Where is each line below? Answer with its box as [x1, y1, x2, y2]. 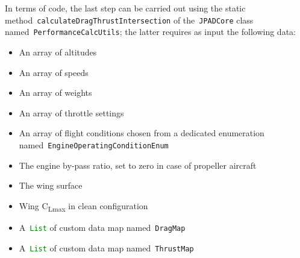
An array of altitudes [19, 45, 97, 58]
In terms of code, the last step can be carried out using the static [5, 2, 246, 14]
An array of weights [19, 86, 92, 99]
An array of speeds [19, 66, 89, 78]
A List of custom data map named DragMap [19, 221, 186, 233]
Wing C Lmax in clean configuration [19, 199, 148, 213]
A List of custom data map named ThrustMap [19, 241, 194, 254]
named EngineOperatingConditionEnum [19, 138, 169, 151]
